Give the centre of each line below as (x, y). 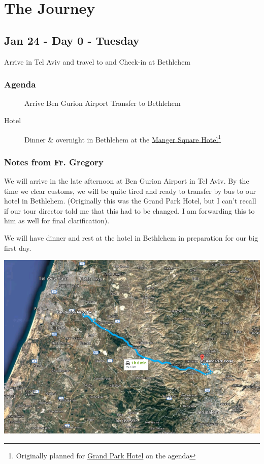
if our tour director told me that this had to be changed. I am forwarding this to (129, 210)
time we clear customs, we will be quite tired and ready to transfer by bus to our (130, 191)
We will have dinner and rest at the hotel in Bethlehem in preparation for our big (131, 238)
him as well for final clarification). (57, 221)
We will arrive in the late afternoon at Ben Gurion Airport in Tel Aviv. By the (127, 181)
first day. (18, 248)
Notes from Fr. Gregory (54, 162)
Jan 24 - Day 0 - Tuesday (72, 40)
